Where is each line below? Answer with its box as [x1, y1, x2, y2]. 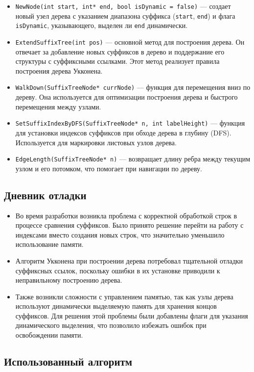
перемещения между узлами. [15, 101, 101, 111]
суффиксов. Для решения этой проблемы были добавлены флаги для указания [15, 310, 248, 320]
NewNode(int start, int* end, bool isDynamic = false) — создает [15, 1, 231, 11]
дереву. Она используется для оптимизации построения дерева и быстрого [15, 92, 238, 102]
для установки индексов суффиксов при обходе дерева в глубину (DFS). [15, 127, 231, 137]
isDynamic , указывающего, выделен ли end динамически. [15, 20, 188, 30]
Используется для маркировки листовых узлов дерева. [15, 137, 177, 147]
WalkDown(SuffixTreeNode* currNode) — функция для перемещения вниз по [15, 82, 251, 92]
